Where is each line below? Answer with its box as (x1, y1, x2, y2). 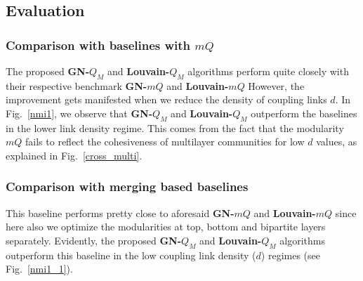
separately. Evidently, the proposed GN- (6, 233, 182, 247)
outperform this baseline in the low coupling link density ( (6, 247, 256, 262)
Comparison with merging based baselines (6, 178, 249, 195)
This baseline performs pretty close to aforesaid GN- (6, 205, 235, 220)
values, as (316, 134, 357, 149)
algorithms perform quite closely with (187, 64, 349, 78)
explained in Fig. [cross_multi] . (6, 148, 143, 162)
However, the (248, 78, 305, 93)
